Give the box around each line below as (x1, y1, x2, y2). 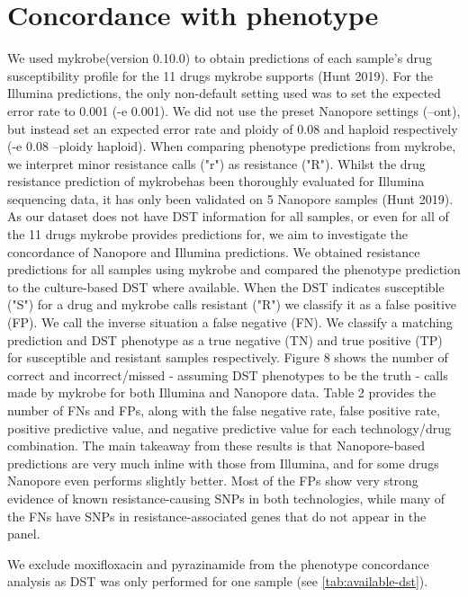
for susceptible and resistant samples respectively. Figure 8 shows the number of (7, 348, 448, 367)
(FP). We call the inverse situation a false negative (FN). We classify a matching (7, 313, 453, 332)
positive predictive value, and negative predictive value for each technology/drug (7, 418, 451, 437)
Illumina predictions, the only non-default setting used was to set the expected (7, 84, 441, 102)
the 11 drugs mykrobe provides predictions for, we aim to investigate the (7, 225, 408, 244)
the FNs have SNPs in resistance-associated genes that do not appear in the (7, 506, 427, 525)
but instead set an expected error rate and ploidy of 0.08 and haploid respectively (7, 119, 458, 138)
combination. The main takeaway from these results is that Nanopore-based (7, 436, 426, 455)
